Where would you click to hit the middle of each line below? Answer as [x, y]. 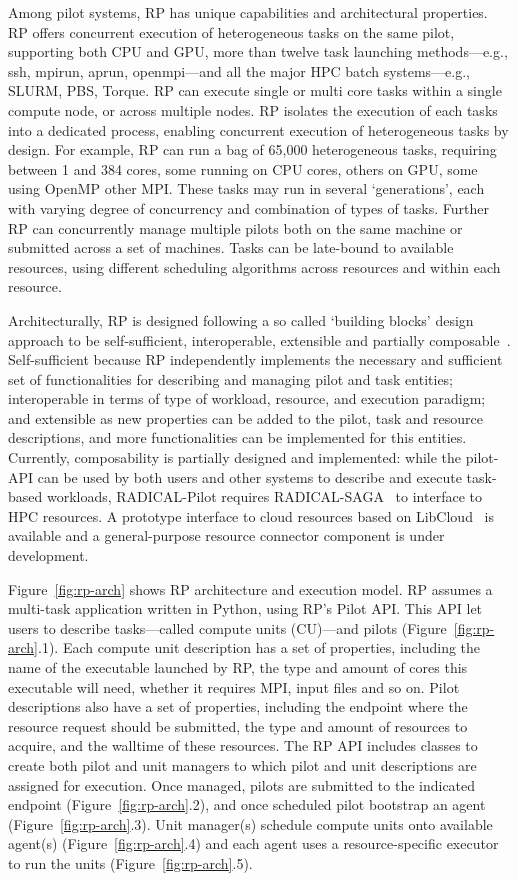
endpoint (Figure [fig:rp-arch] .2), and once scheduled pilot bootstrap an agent [247, 804]
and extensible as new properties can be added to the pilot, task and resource [245, 417]
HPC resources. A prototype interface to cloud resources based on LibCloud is [251, 515]
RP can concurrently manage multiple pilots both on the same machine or [235, 227]
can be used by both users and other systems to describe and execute [249, 476]
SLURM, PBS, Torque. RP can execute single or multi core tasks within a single [255, 90]
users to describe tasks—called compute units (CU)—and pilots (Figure [227, 627]
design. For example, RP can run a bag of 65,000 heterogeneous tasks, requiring [252, 149]
